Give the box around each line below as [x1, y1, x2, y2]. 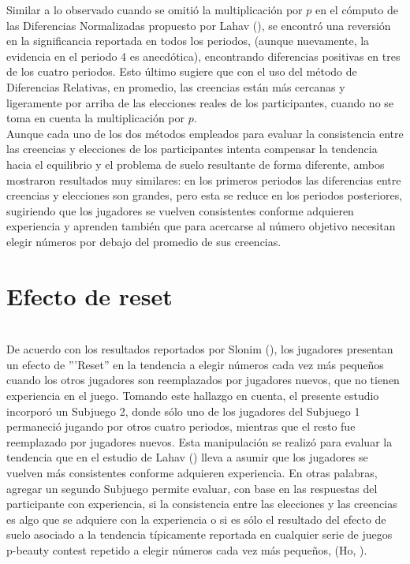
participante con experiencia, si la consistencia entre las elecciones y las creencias [6, 495, 397, 512]
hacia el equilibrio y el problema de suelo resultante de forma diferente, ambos [6, 155, 385, 172]
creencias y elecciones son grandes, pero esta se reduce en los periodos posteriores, [6, 187, 403, 204]
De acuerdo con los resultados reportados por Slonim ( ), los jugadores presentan [6, 341, 393, 357]
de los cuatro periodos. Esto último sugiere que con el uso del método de [6, 63, 357, 80]
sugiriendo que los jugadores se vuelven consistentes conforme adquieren [6, 202, 354, 219]
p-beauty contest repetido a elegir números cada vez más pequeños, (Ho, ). [6, 541, 367, 558]
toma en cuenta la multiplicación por [6, 110, 184, 126]
